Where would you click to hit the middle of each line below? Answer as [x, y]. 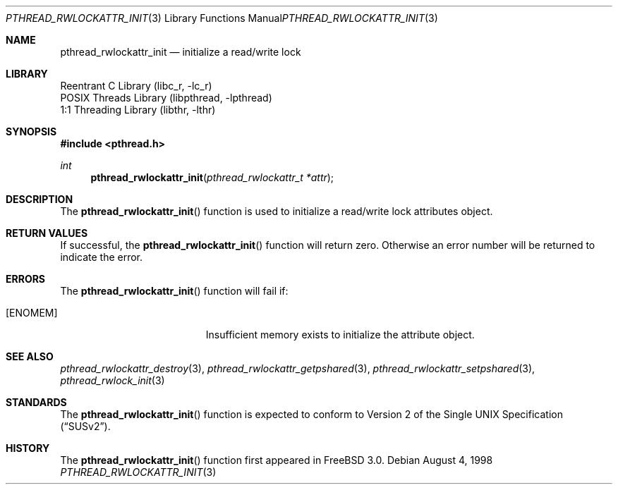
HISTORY [28, 448]
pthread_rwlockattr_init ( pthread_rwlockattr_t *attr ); [212, 177]
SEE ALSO [30, 356]
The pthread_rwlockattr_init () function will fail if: [174, 291]
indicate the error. [102, 257]
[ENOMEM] [32, 313]
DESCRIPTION [40, 199]
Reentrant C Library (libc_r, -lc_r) [136, 86]
